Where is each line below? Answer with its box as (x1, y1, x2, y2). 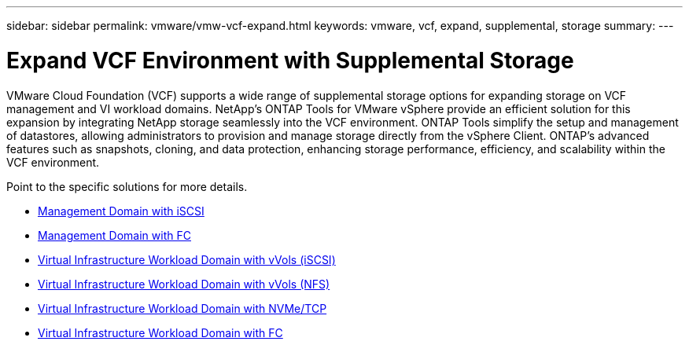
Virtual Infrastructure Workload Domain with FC (38, 325, 283, 339)
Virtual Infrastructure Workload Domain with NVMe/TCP (38, 301, 327, 315)
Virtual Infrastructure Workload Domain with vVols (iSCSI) (38, 252, 336, 266)
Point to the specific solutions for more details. (6, 179, 248, 193)
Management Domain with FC (38, 228, 191, 242)
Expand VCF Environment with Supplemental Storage (6, 46, 574, 74)
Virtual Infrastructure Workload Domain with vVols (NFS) (38, 277, 330, 291)
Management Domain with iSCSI (38, 204, 204, 218)
